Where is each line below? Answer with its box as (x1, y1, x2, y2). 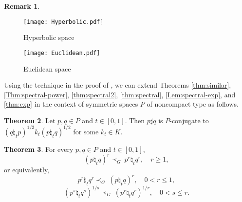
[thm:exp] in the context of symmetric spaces (4, 99, 138, 109)
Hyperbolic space (23, 32, 74, 42)
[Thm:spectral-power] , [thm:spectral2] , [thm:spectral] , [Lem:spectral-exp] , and (4, 89, 236, 99)
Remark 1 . (4, 1, 40, 11)
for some (73, 126, 99, 136)
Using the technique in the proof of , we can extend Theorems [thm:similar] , (4, 80, 231, 90)
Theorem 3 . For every (4, 144, 74, 154)
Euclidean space (23, 63, 71, 73)
